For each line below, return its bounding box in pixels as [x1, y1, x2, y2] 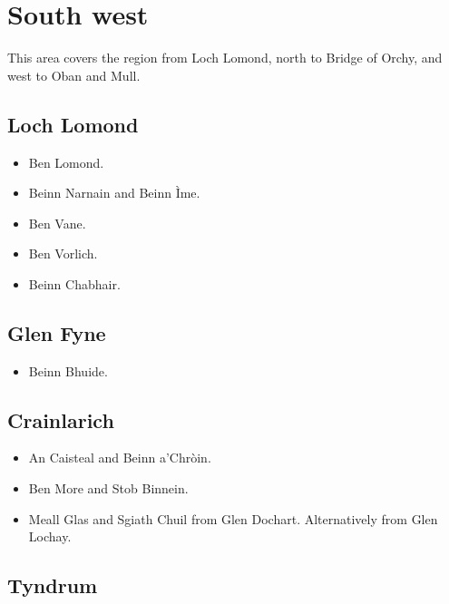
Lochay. [28, 527, 72, 546]
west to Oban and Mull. [7, 65, 141, 84]
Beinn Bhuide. [28, 361, 108, 380]
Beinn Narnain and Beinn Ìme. [28, 183, 200, 202]
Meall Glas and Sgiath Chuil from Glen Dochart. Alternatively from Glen [28, 509, 438, 528]
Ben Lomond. [28, 152, 104, 171]
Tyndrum [7, 571, 98, 599]
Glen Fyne [7, 318, 106, 346]
